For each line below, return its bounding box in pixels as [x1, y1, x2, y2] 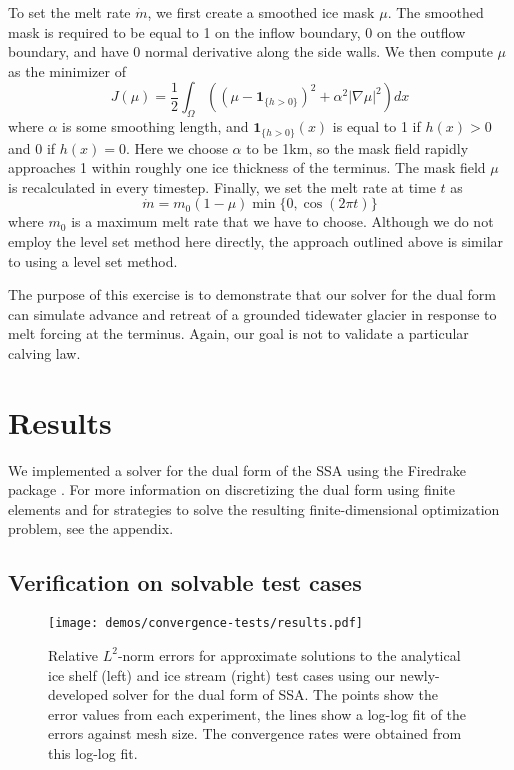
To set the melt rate [8, 2, 131, 22]
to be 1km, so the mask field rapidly [246, 137, 469, 158]
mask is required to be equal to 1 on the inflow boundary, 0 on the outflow [8, 21, 466, 42]
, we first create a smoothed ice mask [147, 2, 375, 22]
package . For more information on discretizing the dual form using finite [8, 479, 456, 500]
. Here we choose [125, 137, 228, 158]
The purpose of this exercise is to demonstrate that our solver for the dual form [8, 284, 496, 305]
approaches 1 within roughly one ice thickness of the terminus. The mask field [8, 157, 486, 178]
